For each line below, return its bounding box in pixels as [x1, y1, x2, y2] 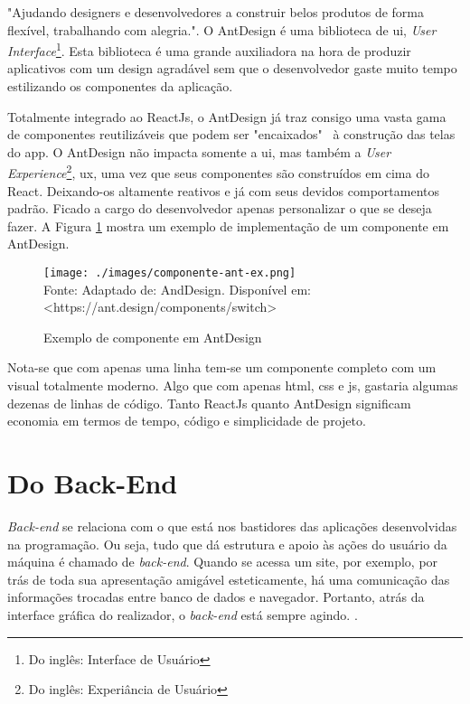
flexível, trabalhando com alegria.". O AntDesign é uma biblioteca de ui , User [7, 20, 437, 39]
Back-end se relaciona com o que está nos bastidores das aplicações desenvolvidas [7, 516, 457, 535]
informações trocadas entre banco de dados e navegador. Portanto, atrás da [7, 587, 425, 606]
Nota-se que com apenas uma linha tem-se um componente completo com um [7, 358, 437, 377]
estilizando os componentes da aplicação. [7, 77, 233, 96]
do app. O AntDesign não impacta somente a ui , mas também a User [7, 142, 391, 161]
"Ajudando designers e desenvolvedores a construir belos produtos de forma [7, 3, 425, 21]
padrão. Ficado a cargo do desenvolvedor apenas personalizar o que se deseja [7, 199, 432, 218]
